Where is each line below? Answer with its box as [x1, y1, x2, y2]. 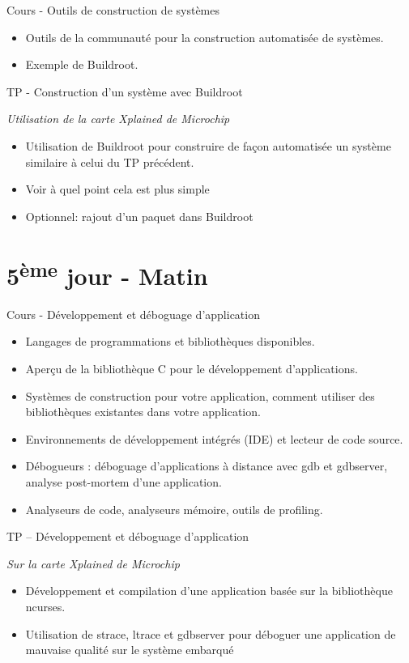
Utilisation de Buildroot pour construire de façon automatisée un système [25, 137, 391, 154]
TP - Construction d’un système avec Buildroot [6, 83, 243, 100]
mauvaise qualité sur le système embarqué [25, 641, 234, 658]
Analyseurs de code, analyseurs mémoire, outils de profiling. [25, 500, 323, 517]
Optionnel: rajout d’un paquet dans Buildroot [25, 207, 253, 224]
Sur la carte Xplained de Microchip [6, 555, 180, 572]
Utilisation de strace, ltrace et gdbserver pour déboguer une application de [25, 625, 396, 642]
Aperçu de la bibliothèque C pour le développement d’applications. [25, 359, 358, 376]
